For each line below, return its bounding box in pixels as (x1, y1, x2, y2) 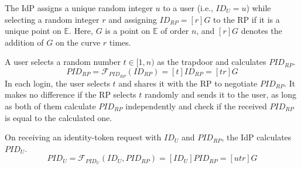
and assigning (108, 13, 157, 25)
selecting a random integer (5, 13, 100, 25)
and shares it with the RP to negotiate (118, 77, 258, 89)
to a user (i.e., (163, 2, 213, 13)
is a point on (105, 25, 150, 37)
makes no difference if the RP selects (5, 88, 136, 101)
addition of (5, 36, 44, 48)
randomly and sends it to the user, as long (144, 88, 296, 101)
